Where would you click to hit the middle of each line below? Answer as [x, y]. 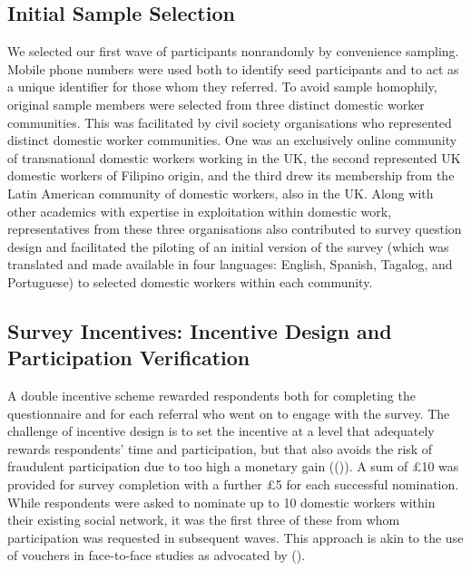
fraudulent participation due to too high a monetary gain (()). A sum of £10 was [233, 466]
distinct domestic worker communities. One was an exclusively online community [232, 140]
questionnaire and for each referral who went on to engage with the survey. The [229, 413]
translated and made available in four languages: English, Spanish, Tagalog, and [230, 264]
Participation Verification [129, 358]
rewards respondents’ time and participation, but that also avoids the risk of [220, 448]
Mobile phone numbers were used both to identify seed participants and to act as [233, 68]
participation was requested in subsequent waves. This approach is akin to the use [235, 537]
